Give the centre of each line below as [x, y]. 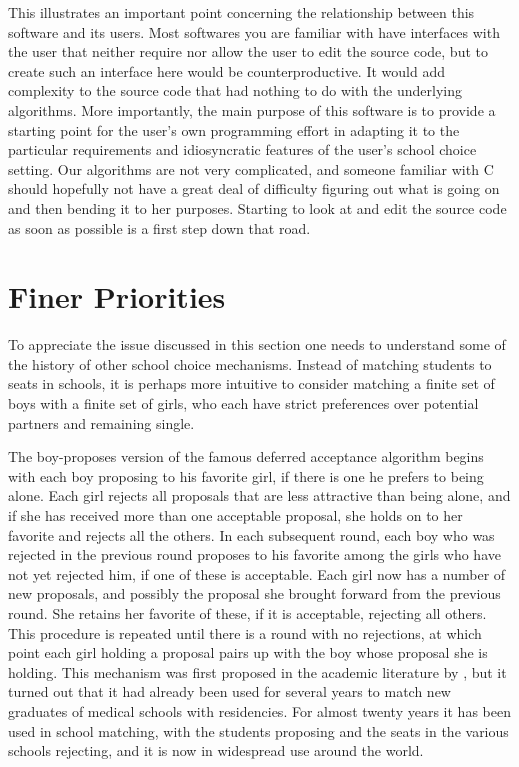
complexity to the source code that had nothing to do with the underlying [235, 90]
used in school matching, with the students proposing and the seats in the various [258, 730]
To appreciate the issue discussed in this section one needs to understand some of [257, 344]
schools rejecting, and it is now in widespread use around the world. [216, 750]
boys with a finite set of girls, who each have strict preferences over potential [243, 403]
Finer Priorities [117, 296]
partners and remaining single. [101, 422]
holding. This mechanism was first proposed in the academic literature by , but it [257, 671]
